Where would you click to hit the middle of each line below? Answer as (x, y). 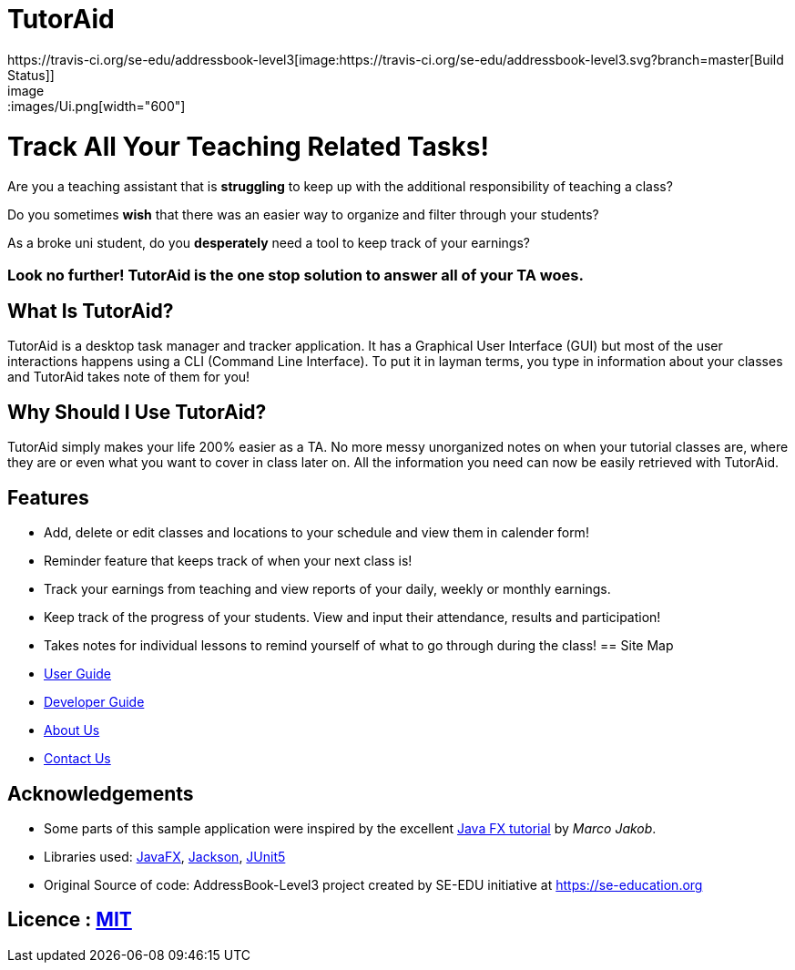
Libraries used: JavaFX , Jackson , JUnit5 (165, 857)
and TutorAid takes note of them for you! (129, 377)
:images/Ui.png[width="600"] (97, 106)
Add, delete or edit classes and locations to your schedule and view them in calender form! (316, 533)
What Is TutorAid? (91, 311)
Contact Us (77, 759)
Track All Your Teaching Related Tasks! (248, 146)
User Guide (78, 674)
